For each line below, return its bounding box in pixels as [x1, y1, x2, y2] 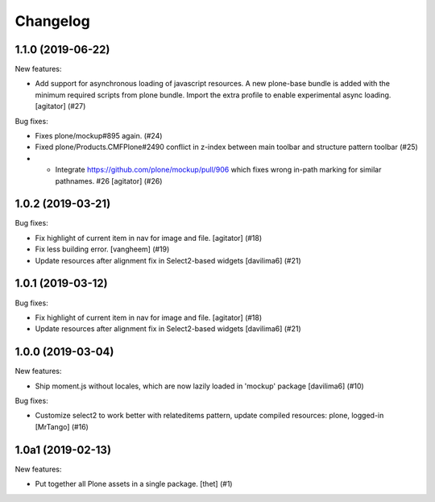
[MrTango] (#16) [35, 421, 89, 431]
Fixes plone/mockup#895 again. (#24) [35, 131, 163, 141]
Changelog [14, 12, 90, 30]
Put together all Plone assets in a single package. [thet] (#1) [35, 479, 233, 489]
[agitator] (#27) [35, 102, 86, 111]
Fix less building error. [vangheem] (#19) [35, 244, 170, 254]
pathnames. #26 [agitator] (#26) [55, 176, 163, 185]
